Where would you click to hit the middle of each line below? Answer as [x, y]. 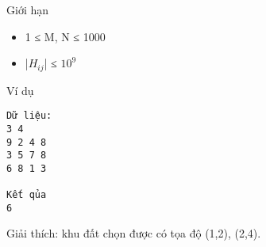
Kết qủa [27, 195]
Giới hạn [28, 9]
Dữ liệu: [29, 116]
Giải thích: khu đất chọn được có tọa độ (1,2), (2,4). [134, 233]
